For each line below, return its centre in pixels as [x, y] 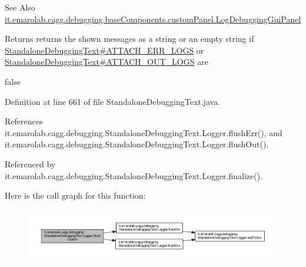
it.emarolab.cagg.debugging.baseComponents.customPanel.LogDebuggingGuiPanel [153, 19]
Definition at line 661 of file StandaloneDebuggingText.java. [113, 101]
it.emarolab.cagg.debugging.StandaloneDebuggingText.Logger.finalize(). [134, 175]
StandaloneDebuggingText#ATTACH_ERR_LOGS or [104, 50]
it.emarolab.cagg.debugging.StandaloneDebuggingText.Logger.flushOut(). [137, 144]
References [24, 121]
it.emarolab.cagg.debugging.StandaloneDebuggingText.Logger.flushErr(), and [144, 132]
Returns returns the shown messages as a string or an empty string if [129, 39]
